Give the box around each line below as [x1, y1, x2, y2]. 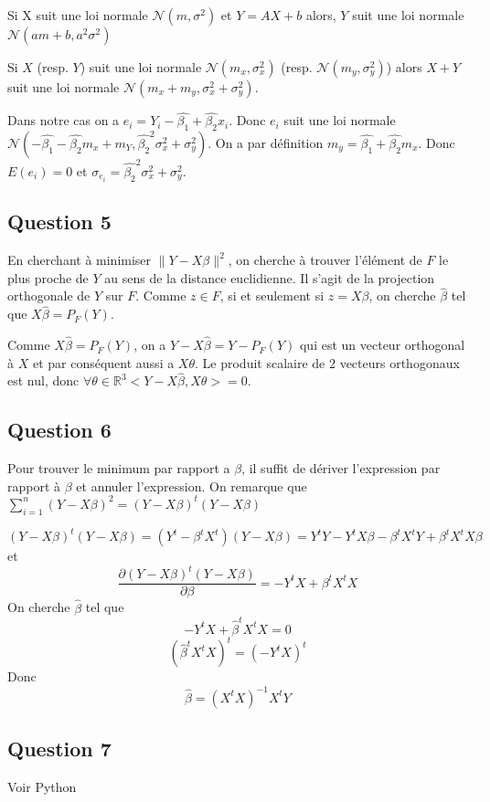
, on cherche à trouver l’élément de [228, 250, 422, 269]
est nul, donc [7, 371, 80, 390]
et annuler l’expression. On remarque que [76, 476, 307, 495]
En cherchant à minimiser [7, 250, 152, 269]
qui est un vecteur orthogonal [299, 335, 465, 354]
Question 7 [7, 733, 112, 762]
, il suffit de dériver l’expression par [241, 459, 441, 478]
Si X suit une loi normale [7, 5, 148, 24]
